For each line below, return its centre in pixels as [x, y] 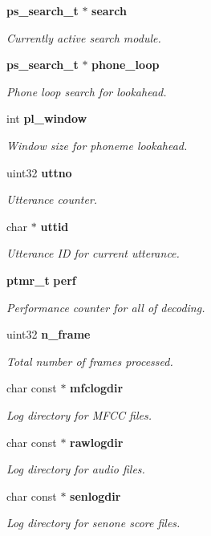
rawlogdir [97, 442]
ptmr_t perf [41, 280]
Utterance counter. [52, 199]
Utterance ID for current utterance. [93, 253]
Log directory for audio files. [76, 469]
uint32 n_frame [49, 334]
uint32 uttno [39, 172]
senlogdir [95, 495]
